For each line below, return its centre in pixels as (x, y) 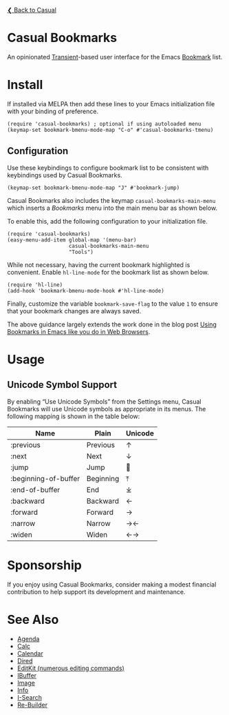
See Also (33, 619)
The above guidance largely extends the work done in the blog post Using (112, 324)
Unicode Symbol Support (62, 385)
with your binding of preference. (53, 111)
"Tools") (81, 252)
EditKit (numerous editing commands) (71, 668)
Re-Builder (32, 705)
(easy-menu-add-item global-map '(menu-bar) (72, 240)
